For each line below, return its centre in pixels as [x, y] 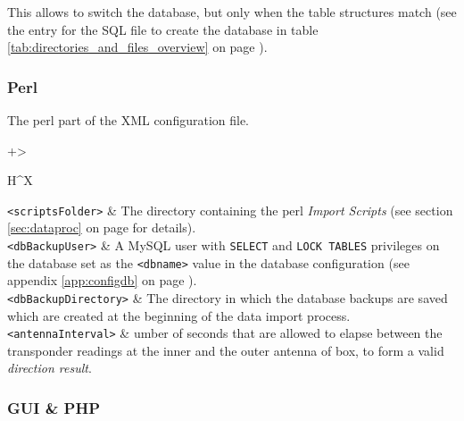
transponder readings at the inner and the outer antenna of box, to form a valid [226, 350]
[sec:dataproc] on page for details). [102, 227]
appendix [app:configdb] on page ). [102, 280]
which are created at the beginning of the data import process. [179, 315]
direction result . [50, 368]
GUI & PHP [54, 407]
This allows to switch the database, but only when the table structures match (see [232, 12]
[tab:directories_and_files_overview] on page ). [137, 47]
